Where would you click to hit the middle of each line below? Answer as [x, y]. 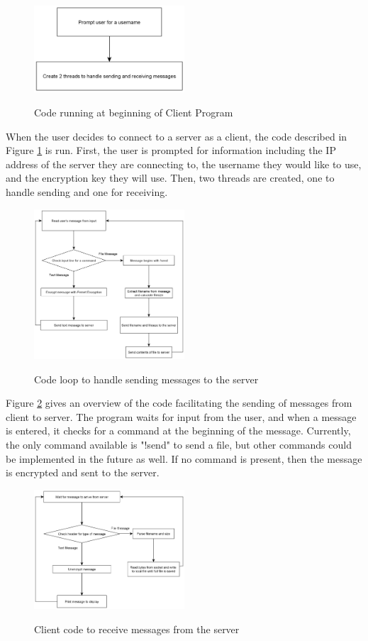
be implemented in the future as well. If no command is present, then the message [184, 458]
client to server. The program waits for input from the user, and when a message [181, 416]
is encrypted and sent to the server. [83, 472]
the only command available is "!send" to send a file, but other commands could [179, 445]
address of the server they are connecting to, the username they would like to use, [184, 164]
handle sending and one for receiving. [87, 191]
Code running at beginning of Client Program [134, 112]
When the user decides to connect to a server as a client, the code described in [177, 136]
